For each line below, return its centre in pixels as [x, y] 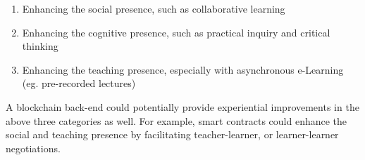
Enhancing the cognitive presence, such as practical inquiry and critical [176, 32]
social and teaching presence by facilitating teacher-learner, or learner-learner [172, 134]
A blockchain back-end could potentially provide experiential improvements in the [182, 106]
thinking [40, 46]
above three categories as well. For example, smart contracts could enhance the [177, 120]
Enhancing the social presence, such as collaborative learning [154, 8]
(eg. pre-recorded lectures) [79, 83]
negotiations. [33, 148]
